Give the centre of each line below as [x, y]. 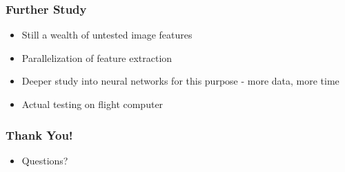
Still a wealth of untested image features [107, 35]
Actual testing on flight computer [92, 104]
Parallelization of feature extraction [97, 57]
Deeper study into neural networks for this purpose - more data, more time [180, 81]
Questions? [45, 160]
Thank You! [39, 135]
